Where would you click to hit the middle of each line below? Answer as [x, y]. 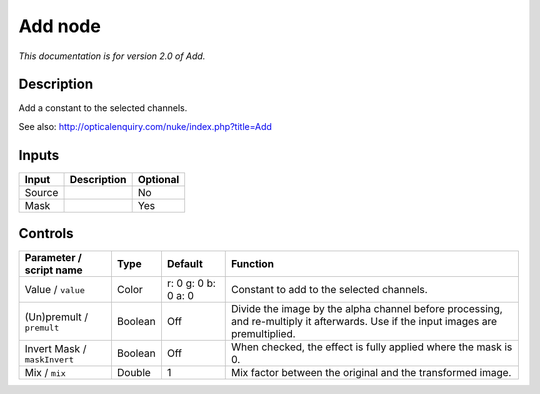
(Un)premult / [56, 317]
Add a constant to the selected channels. [103, 108]
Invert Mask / [55, 348]
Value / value [54, 290]
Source [41, 192]
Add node [60, 26]
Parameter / [53, 258]
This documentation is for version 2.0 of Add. [112, 56]
